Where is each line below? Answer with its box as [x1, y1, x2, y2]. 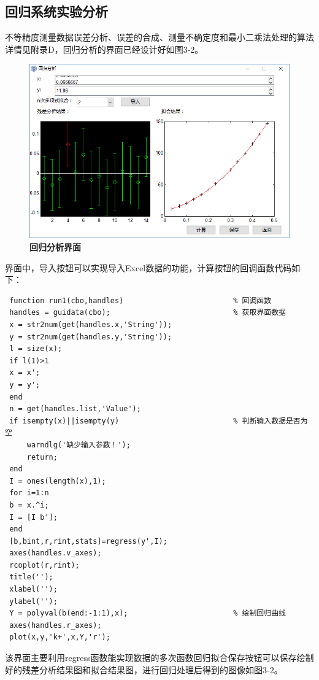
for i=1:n [9, 489, 49, 498]
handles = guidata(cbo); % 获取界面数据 [9, 308, 286, 317]
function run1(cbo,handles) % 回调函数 [9, 296, 272, 305]
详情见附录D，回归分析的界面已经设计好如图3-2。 [5, 42, 204, 55]
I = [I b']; [9, 512, 58, 522]
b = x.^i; [9, 500, 49, 509]
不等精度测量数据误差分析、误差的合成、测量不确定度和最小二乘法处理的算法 [5, 31, 314, 44]
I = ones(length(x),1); [9, 476, 106, 485]
